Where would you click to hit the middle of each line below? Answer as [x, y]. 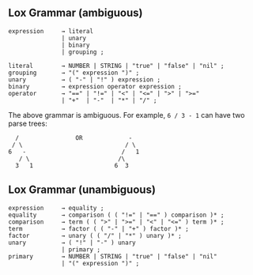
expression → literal [51, 31]
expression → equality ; [56, 208]
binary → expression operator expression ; [95, 86]
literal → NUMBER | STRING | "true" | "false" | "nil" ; [116, 66]
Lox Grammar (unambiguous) [82, 190]
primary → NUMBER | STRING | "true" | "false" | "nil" [113, 256]
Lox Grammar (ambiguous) [76, 13]
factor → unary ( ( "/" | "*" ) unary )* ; [95, 235]
